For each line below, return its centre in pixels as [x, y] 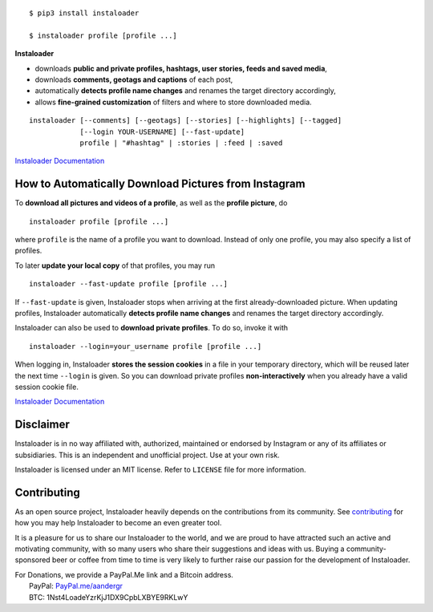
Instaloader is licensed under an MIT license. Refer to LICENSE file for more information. [160, 469]
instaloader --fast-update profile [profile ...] [129, 284]
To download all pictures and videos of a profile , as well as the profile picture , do [151, 203]
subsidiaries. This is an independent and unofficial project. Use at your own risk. [147, 455]
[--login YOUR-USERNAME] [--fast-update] [162, 132]
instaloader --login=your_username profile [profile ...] [146, 346]
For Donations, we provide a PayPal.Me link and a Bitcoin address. [124, 574]
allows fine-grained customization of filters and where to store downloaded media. [173, 102]
